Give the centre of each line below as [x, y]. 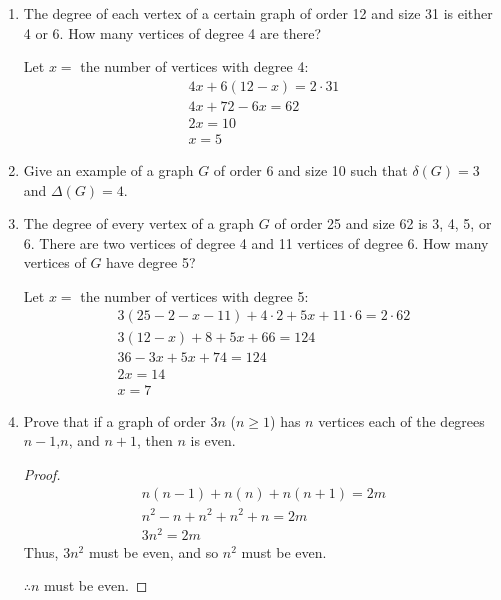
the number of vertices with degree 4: [194, 66]
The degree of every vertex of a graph [139, 223]
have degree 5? [151, 262]
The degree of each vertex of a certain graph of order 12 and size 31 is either [258, 13]
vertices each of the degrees [401, 420]
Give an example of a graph [108, 169]
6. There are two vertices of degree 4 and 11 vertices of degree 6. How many [256, 242]
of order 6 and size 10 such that [310, 169]
